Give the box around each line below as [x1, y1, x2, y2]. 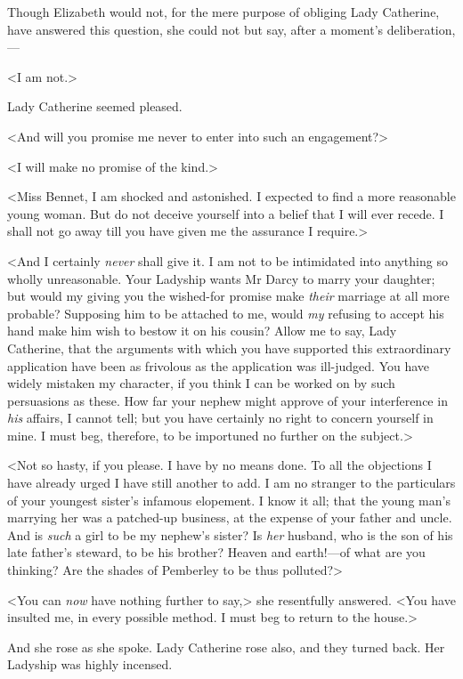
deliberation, [386, 20, 456, 38]
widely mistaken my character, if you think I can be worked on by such [7, 374, 395, 392]
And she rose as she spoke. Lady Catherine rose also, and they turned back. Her [7, 637, 445, 656]
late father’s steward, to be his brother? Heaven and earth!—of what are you [7, 543, 426, 562]
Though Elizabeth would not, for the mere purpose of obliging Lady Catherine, [7, 3, 440, 20]
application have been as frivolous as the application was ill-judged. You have [7, 356, 430, 375]
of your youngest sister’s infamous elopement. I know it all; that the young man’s [7, 490, 451, 509]
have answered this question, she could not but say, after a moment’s [7, 20, 384, 38]
